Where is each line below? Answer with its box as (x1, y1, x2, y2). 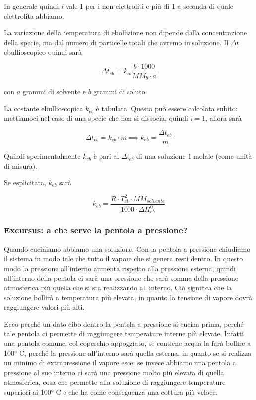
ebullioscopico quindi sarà (4, 47, 82, 57)
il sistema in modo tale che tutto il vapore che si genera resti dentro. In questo (4, 253, 243, 264)
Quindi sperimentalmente (4, 151, 81, 161)
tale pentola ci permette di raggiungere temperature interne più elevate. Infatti (4, 328, 244, 339)
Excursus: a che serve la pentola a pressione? (4, 224, 188, 236)
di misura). (4, 160, 38, 171)
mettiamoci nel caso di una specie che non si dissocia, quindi (4, 113, 188, 123)
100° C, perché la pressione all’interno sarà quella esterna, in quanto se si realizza (4, 347, 252, 358)
